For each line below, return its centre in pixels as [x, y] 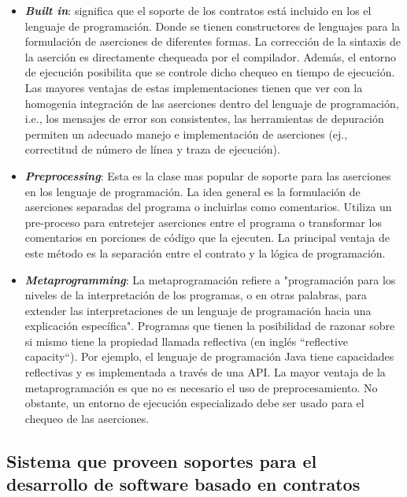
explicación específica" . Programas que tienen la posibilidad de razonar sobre [210, 326]
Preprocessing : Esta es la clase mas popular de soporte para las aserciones [208, 175]
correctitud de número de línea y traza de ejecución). [152, 149]
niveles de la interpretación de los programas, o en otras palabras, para [196, 295]
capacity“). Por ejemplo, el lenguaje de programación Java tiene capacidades [209, 356]
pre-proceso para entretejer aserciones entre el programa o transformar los [203, 222]
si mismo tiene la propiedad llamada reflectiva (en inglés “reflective [186, 341]
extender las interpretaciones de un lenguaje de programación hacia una [198, 310]
